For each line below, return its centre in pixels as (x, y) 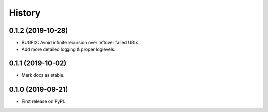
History (25, 13)
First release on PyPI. (43, 101)
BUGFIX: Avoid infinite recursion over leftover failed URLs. (81, 43)
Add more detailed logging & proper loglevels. (68, 49)
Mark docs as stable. (43, 75)
